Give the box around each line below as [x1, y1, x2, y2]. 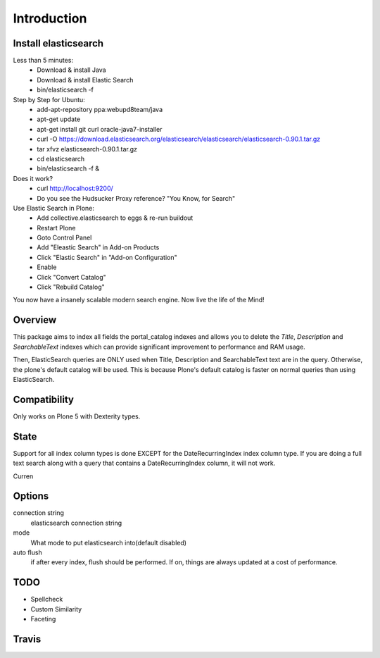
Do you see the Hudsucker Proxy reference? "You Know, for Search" [37, 194, 236, 202]
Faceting [30, 615, 56, 623]
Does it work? [13, 174, 53, 182]
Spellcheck [30, 595, 63, 604]
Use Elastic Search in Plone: [13, 204, 95, 212]
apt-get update [37, 115, 81, 123]
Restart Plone [37, 223, 77, 232]
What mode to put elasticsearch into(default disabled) [30, 538, 186, 547]
